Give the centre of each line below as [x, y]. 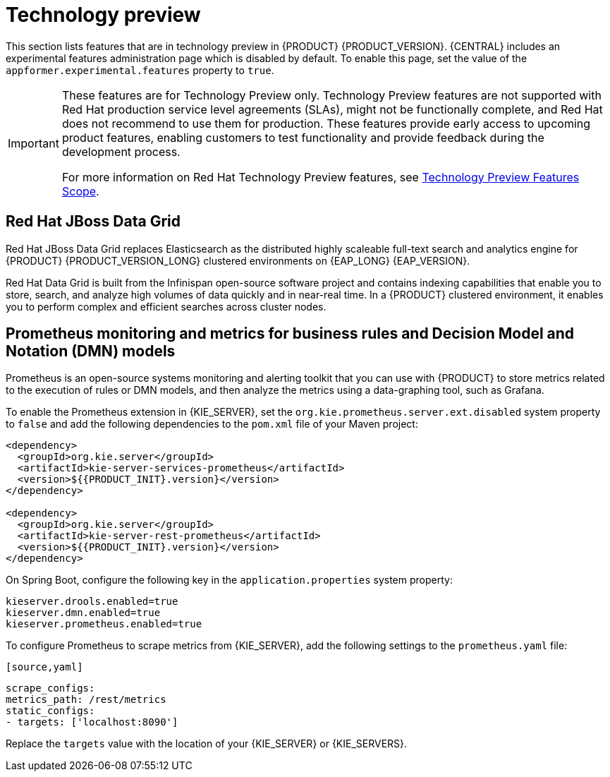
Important [33, 143]
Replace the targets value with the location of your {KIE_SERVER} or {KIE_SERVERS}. [207, 744]
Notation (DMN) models [91, 351]
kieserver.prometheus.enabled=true [104, 624]
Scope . [80, 191]
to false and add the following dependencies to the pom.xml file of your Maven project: [212, 424]
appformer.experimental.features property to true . [140, 70]
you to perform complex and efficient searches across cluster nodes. [166, 306]
